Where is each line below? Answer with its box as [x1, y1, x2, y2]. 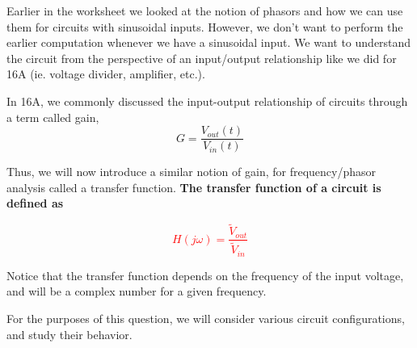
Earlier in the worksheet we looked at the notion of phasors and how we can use [6, 2, 403, 19]
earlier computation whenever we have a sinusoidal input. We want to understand [6, 34, 411, 51]
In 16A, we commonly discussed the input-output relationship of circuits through [6, 92, 408, 109]
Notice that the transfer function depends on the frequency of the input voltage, [6, 266, 404, 283]
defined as [6, 195, 64, 212]
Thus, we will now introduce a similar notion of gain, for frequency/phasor [6, 163, 377, 180]
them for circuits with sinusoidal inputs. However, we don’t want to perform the [6, 18, 403, 35]
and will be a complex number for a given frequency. [6, 283, 267, 300]
